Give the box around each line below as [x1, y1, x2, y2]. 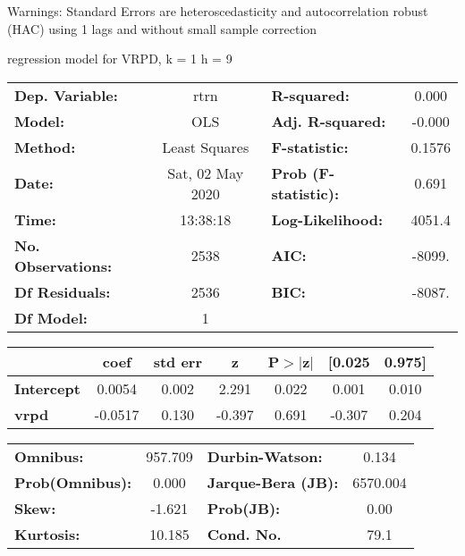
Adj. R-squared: [271, 110, 386, 131]
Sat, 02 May [167, 162, 244, 183]
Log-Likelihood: [271, 208, 384, 230]
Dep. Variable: [14, 84, 118, 105]
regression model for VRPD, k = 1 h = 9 [7, 49, 232, 68]
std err [153, 350, 202, 372]
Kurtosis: [14, 523, 80, 544]
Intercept [14, 377, 80, 399]
